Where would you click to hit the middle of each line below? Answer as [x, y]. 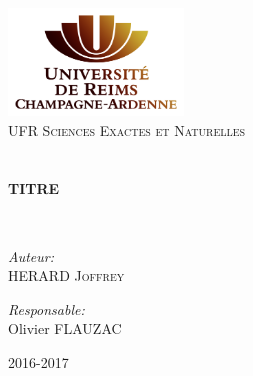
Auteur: [31, 255]
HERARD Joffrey [66, 275]
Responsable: [46, 308]
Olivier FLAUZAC [65, 328]
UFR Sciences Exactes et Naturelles [127, 129]
